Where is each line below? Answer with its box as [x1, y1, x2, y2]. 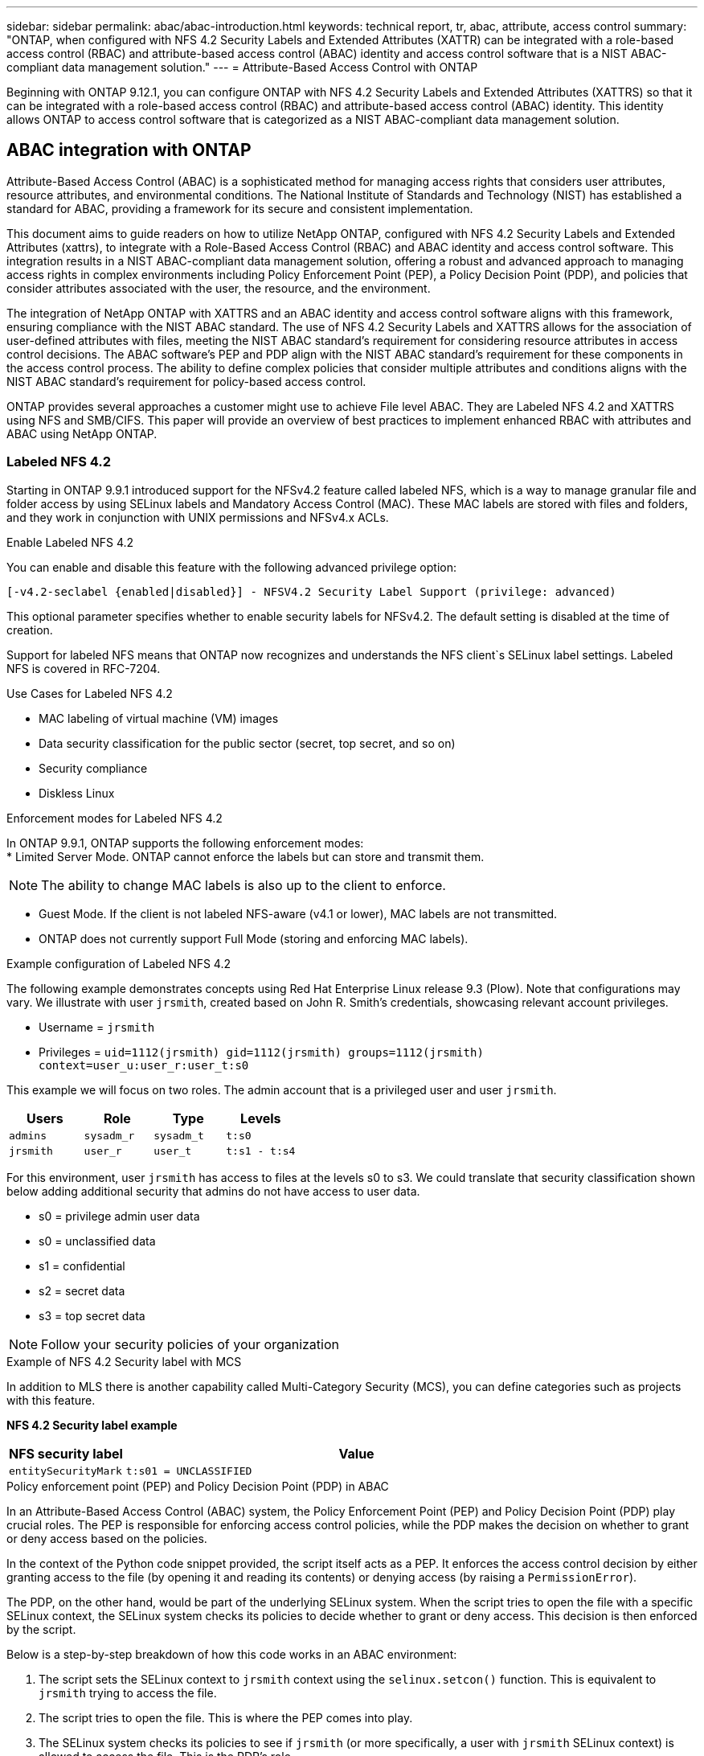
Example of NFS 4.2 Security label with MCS [6, 1354, 242, 1368]
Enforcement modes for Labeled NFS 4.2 [6, 810, 223, 825]
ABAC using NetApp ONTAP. [6, 426, 158, 441]
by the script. [6, 1622, 76, 1636]
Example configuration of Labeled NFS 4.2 [6, 956, 231, 970]
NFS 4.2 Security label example [6, 1418, 178, 1432]
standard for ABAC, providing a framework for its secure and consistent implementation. [6, 201, 473, 215]
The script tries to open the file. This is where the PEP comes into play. [39, 1710, 413, 1725]
